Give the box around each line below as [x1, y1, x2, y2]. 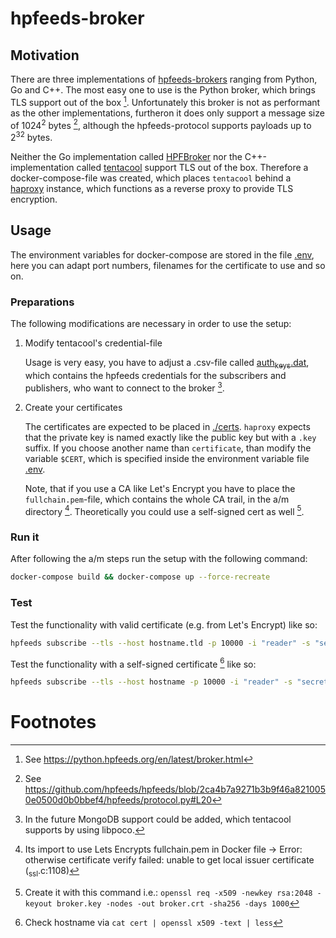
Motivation [10, 47, 80, 64]
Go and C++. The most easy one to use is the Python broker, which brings [10, 84, 316, 96]
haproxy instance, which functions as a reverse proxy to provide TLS [10, 182, 294, 194]
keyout [24, 898, 53, 909]
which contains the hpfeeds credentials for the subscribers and [24, 369, 287, 381]
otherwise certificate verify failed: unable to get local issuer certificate [24, 854, 315, 866]
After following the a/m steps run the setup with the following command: [10, 553, 308, 565]
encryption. [10, 193, 58, 205]
